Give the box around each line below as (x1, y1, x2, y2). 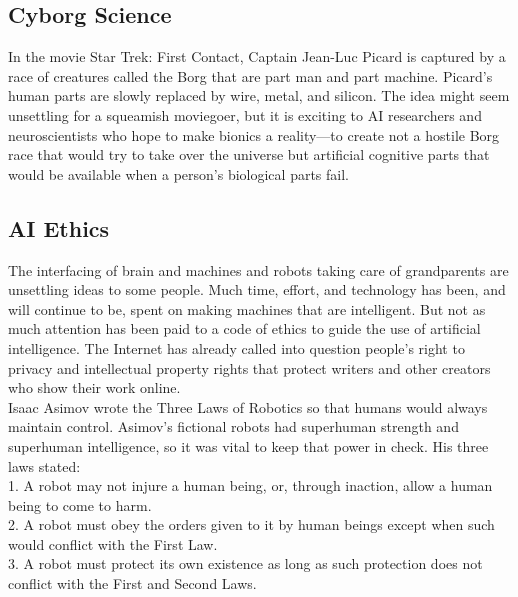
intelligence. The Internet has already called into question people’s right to (8, 337, 465, 358)
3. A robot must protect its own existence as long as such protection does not (8, 553, 483, 574)
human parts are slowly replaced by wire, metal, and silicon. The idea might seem (8, 85, 510, 106)
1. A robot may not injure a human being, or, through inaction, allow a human (8, 475, 493, 496)
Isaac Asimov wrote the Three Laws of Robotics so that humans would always (8, 396, 488, 417)
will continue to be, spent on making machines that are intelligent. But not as (8, 298, 486, 319)
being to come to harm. (8, 494, 152, 515)
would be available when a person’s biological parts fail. (8, 163, 349, 184)
